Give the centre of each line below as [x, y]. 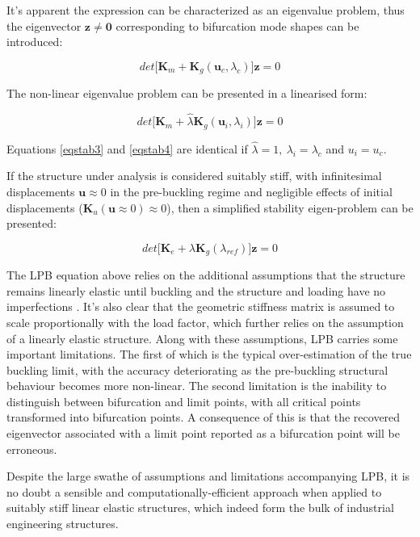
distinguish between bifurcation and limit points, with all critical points [184, 401]
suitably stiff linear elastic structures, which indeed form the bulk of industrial [200, 508]
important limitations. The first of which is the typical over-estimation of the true [209, 354]
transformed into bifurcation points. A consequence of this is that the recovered [204, 417]
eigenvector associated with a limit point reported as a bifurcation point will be [203, 433]
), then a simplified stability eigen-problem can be [290, 207]
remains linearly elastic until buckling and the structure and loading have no [196, 290]
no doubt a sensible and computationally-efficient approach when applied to [194, 491]
